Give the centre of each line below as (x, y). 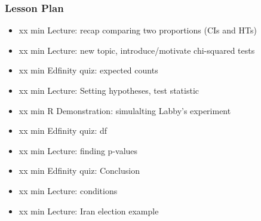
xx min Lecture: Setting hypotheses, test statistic (109, 90)
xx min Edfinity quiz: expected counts (88, 70)
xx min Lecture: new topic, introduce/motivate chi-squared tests (137, 50)
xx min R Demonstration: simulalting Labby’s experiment (125, 110)
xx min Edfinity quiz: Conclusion (79, 171)
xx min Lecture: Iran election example (89, 211)
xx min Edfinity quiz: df (63, 131)
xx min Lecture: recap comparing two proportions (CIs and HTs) (138, 30)
